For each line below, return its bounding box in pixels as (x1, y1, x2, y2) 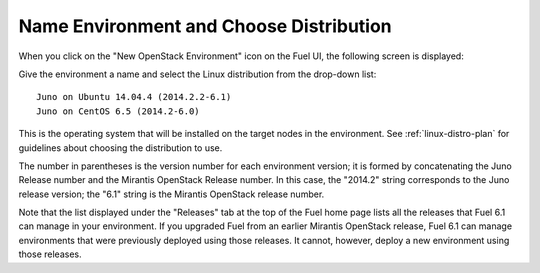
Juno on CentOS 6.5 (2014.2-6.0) (36, 105, 200, 117)
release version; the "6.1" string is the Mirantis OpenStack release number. (18, 188, 325, 200)
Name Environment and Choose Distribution (18, 15, 392, 37)
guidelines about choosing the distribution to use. (18, 141, 223, 154)
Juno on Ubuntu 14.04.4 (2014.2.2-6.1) (36, 91, 232, 103)
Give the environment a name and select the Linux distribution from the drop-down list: (18, 68, 377, 80)
